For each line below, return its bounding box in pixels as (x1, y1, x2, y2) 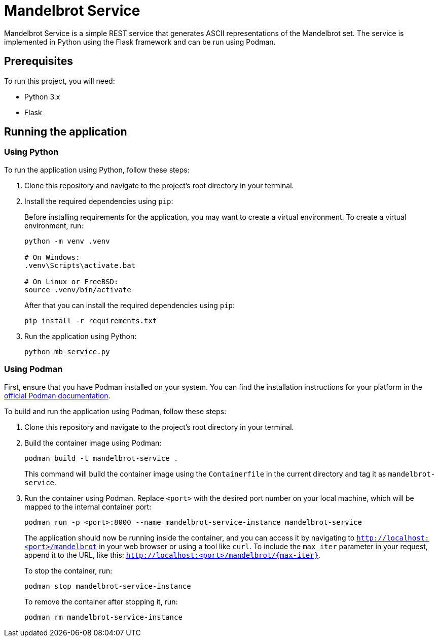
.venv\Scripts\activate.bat (24, 261, 136, 269)
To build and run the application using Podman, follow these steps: (4, 407, 227, 416)
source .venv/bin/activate (24, 285, 131, 294)
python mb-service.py (24, 347, 110, 356)
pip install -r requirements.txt (24, 316, 157, 325)
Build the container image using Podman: (24, 438, 162, 447)
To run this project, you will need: (4, 76, 115, 85)
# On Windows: (24, 253, 80, 261)
